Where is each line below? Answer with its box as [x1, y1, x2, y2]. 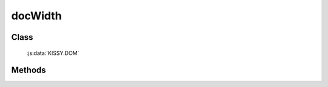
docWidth [11, 9, 62, 22]
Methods [11, 65, 46, 76]
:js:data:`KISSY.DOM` [26, 49, 80, 57]
